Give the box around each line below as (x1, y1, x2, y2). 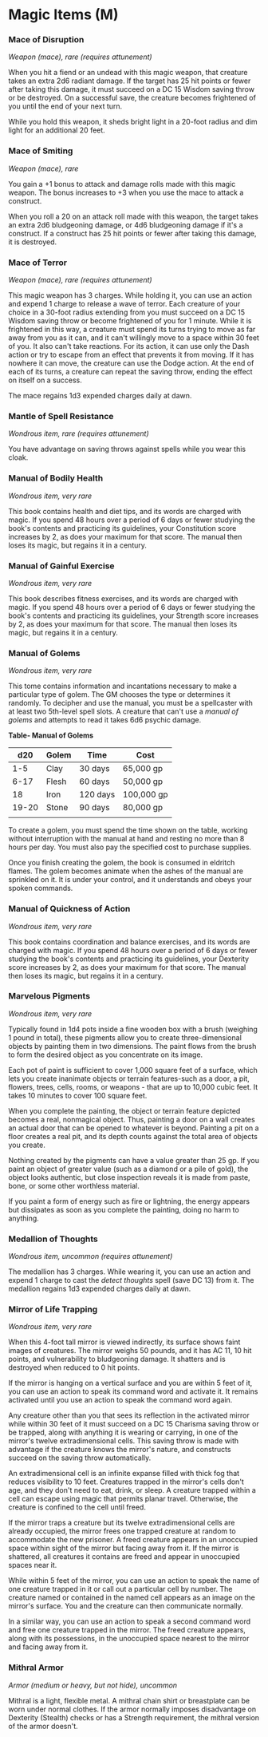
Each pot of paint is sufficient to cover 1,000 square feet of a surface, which (8, 1065, 258, 1074)
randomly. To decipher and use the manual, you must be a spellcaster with (8, 698, 254, 708)
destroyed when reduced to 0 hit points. (8, 1363, 140, 1372)
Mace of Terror (8, 257, 68, 268)
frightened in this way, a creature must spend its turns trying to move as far (8, 325, 256, 334)
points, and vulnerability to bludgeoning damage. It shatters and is (8, 1355, 226, 1364)
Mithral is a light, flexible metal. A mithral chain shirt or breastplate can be (8, 1695, 250, 1705)
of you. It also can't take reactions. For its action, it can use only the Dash (8, 342, 250, 351)
